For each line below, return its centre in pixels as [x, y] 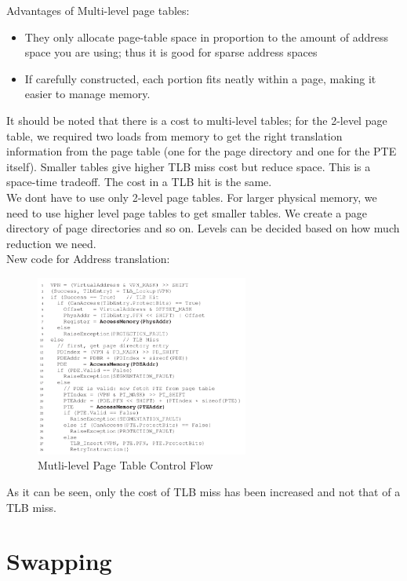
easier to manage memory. [87, 94]
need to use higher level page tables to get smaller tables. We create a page [187, 212]
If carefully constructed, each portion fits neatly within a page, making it [200, 78]
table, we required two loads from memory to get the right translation [174, 135]
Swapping [59, 561]
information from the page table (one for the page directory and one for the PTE [202, 151]
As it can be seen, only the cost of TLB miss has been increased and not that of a [203, 491]
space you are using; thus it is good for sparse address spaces [171, 52]
